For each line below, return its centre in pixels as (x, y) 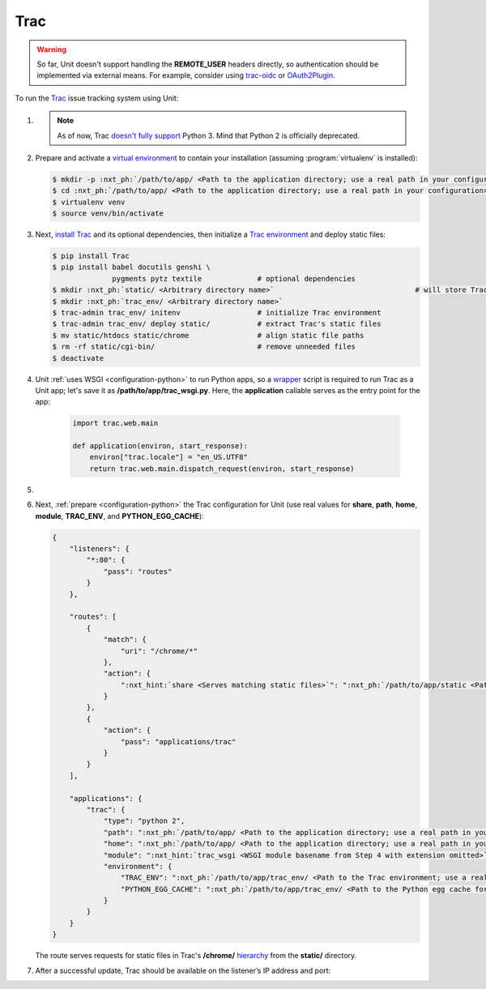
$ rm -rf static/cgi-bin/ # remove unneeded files (204, 347)
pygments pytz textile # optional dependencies (234, 278)
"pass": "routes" (138, 571)
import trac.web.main (115, 423)
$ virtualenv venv (89, 202)
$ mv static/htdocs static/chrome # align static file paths (208, 335)
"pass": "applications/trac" (178, 741)
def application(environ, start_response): (160, 446)
